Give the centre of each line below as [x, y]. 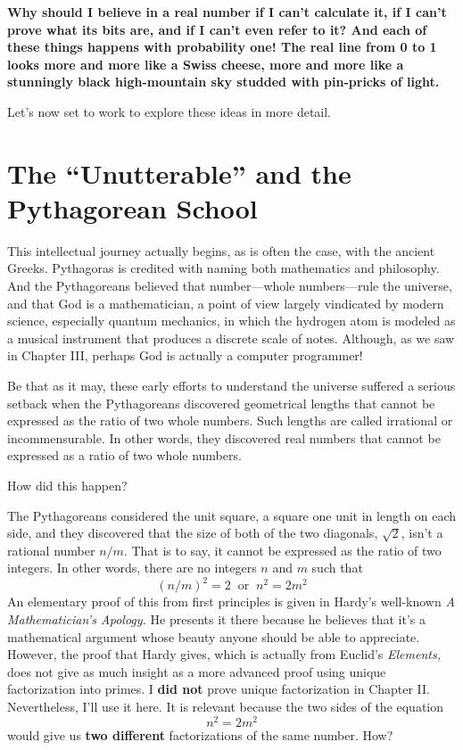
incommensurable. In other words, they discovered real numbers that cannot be [224, 437]
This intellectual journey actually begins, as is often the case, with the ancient [221, 250]
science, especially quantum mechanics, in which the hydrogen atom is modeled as [231, 321]
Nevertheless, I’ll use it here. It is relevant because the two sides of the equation [226, 707]
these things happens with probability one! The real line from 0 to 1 [222, 47]
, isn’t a [422, 533]
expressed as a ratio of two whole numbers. [124, 455]
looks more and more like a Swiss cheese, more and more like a [206, 64]
